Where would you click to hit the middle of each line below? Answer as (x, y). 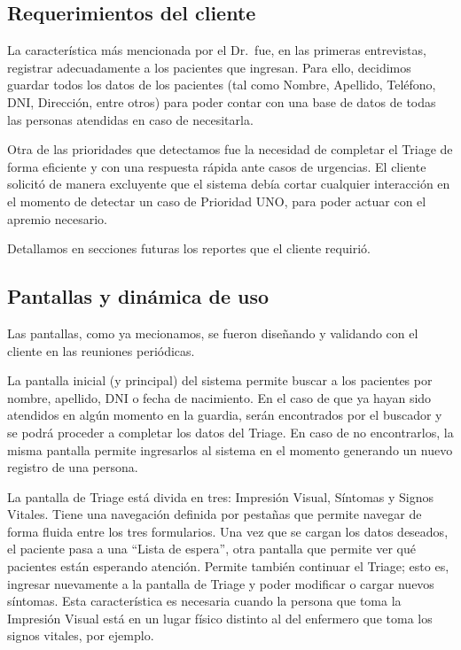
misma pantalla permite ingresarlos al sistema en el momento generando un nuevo (230, 449)
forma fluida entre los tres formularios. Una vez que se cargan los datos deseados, (228, 531)
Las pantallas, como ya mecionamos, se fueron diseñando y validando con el (213, 333)
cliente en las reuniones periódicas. (101, 350)
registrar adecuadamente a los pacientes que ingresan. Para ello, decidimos (209, 67)
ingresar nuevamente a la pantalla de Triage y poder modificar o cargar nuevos (221, 583)
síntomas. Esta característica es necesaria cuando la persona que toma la (204, 601)
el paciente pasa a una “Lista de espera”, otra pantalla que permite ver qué (211, 549)
